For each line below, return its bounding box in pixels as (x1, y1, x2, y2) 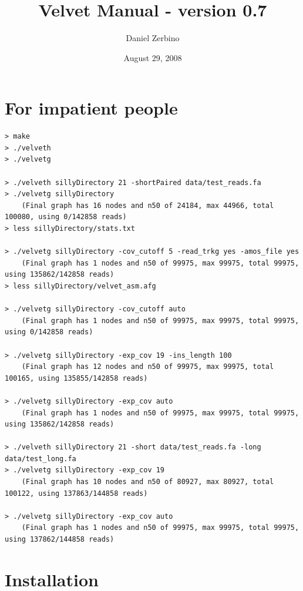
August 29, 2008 (123, 51, 182, 63)
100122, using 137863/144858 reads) (5, 489, 148, 498)
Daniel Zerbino (126, 32, 180, 44)
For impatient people (5, 96, 178, 120)
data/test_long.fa (5, 454, 76, 463)
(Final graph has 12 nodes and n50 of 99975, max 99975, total (21, 362, 274, 371)
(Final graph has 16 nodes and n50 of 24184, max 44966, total (21, 201, 274, 210)
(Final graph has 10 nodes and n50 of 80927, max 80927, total (21, 478, 274, 486)
